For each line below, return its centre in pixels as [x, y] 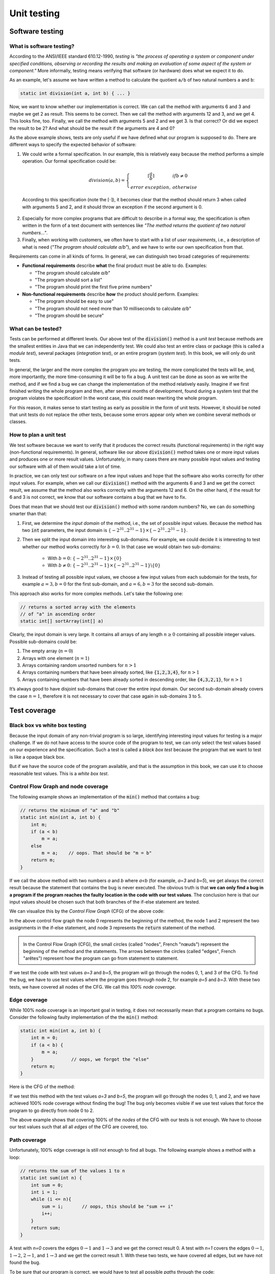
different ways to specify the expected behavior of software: [73, 145]
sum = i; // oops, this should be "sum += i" [107, 1206]
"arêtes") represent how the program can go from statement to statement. [101, 959]
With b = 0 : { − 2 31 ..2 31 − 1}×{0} [85, 558]
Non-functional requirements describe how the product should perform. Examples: [111, 294]
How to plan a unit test [38, 435]
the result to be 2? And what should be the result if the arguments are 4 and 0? [92, 128]
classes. [18, 422]
